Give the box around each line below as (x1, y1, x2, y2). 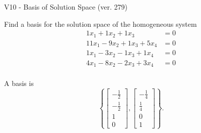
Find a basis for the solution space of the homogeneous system (4, 18, 197, 29)
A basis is (4, 78, 34, 88)
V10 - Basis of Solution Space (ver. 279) (4, 2, 127, 12)
